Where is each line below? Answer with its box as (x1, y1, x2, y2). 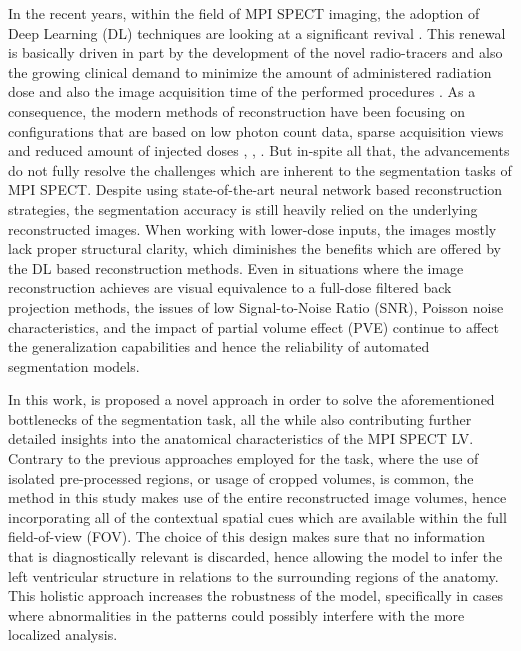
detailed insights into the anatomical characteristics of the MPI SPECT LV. (8, 428, 474, 449)
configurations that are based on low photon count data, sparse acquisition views (8, 120, 504, 141)
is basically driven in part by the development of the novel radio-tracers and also (8, 42, 503, 63)
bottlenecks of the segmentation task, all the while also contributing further (8, 408, 472, 429)
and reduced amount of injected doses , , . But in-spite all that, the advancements (8, 140, 510, 161)
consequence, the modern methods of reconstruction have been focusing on (8, 100, 465, 121)
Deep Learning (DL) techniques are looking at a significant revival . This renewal (8, 22, 506, 43)
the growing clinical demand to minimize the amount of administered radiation (8, 61, 492, 82)
